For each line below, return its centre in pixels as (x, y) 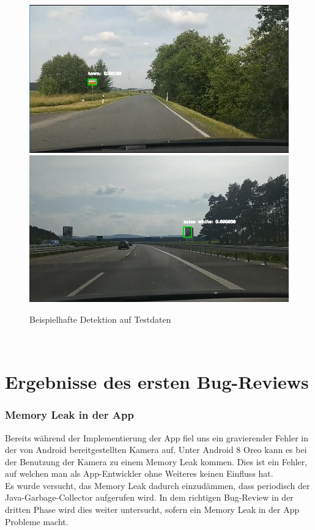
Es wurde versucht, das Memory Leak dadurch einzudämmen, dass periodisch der (157, 485)
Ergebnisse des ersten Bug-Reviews (157, 382)
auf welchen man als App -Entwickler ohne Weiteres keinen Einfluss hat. (139, 473)
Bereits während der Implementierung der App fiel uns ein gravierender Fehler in (157, 437)
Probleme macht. (37, 521)
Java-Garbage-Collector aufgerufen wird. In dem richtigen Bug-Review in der (149, 497)
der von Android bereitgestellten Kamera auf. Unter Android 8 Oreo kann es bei (156, 450)
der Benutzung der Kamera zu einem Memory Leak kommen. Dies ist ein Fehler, (156, 461)
